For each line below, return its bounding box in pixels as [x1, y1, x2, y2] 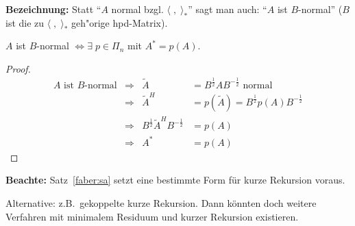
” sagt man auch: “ [188, 2, 267, 16]
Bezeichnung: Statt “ [5, 2, 101, 16]
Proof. [5, 61, 31, 75]
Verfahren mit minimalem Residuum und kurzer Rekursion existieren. [5, 209, 299, 223]
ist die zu [5, 15, 45, 29]
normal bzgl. [111, 2, 164, 16]
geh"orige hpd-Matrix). [71, 15, 168, 29]
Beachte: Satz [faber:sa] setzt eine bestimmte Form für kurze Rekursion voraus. [5, 173, 345, 187]
